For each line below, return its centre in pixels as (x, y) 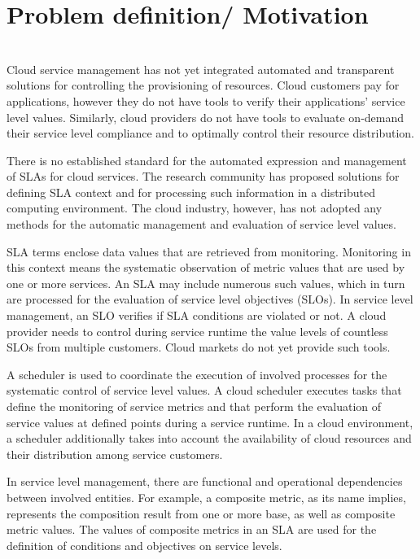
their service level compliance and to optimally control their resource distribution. (211, 133)
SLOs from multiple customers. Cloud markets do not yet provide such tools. (199, 347)
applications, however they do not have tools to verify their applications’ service (206, 100)
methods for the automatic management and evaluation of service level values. (201, 224)
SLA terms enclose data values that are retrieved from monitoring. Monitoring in (209, 251)
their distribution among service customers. (115, 454)
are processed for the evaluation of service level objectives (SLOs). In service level (210, 299)
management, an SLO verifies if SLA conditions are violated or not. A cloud (197, 315)
